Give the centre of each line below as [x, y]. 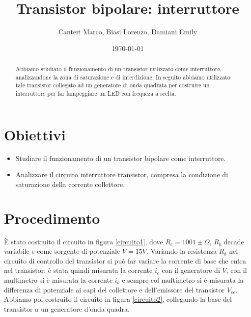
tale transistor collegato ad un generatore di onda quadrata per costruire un [112, 85]
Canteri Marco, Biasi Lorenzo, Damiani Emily [128, 32]
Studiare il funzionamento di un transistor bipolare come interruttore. [121, 158]
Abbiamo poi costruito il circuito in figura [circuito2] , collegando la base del [118, 299]
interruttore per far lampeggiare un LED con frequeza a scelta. [96, 93]
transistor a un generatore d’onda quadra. [67, 308]
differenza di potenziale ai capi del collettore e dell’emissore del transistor [114, 289]
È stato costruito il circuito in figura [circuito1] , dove [84, 241]
